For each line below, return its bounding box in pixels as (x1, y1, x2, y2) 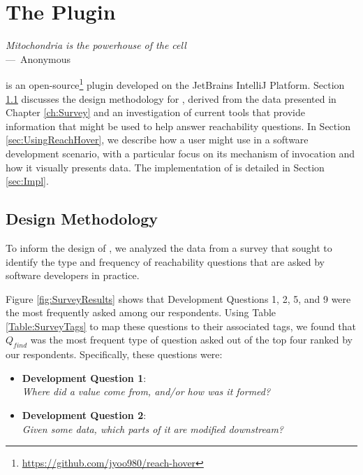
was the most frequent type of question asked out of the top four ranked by (30, 332, 353, 347)
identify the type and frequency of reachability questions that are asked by (6, 254, 325, 269)
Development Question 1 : (22, 370, 147, 385)
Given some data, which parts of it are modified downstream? (22, 421, 283, 436)
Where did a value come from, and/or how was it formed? (22, 384, 271, 399)
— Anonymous (6, 51, 71, 66)
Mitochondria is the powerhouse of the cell (6, 38, 186, 52)
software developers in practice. (6, 268, 140, 283)
